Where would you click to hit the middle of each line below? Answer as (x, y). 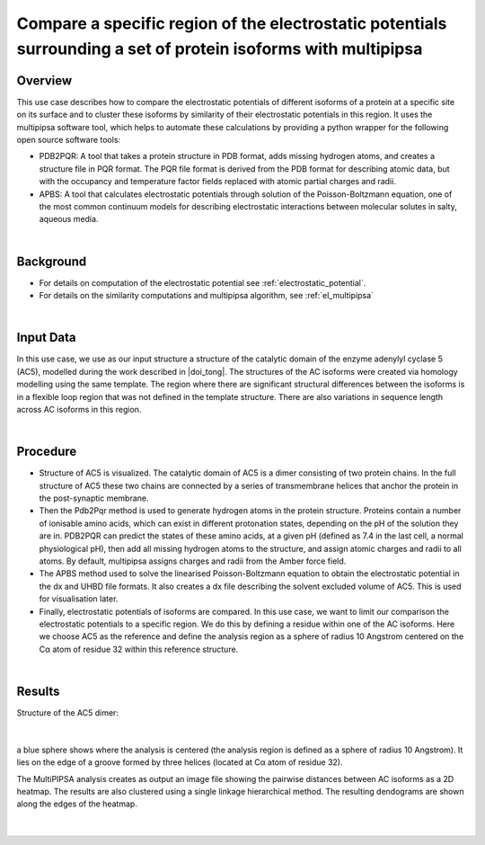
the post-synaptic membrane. (94, 498)
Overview (44, 80)
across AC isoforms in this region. (79, 409)
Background (52, 261)
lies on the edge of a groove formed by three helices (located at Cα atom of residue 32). (180, 762)
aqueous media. (69, 219)
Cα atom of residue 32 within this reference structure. (139, 649)
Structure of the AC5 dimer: (67, 712)
